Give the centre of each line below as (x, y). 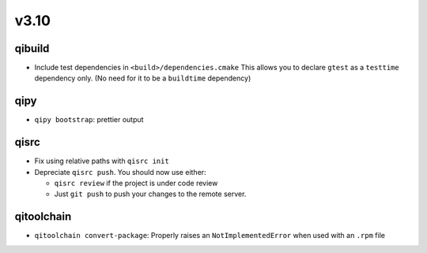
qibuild (32, 48)
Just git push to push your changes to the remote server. (150, 194)
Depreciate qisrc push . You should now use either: (120, 172)
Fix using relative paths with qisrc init (102, 161)
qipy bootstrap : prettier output (89, 120)
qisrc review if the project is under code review (136, 183)
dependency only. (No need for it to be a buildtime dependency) (143, 78)
